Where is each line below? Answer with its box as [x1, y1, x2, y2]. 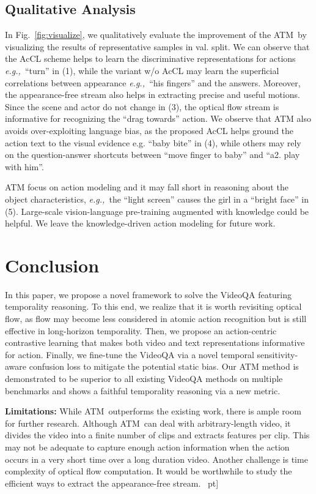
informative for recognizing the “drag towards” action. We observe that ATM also [5, 112, 311, 125]
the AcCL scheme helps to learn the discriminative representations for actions [5, 52, 296, 65]
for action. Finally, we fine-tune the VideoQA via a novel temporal [5, 348, 254, 361]
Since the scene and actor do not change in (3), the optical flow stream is [5, 100, 279, 113]
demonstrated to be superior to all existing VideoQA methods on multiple [5, 372, 283, 384]
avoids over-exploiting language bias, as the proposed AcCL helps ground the [5, 124, 294, 137]
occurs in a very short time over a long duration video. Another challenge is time [5, 452, 308, 465]
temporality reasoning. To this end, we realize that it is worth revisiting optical [5, 300, 302, 313]
